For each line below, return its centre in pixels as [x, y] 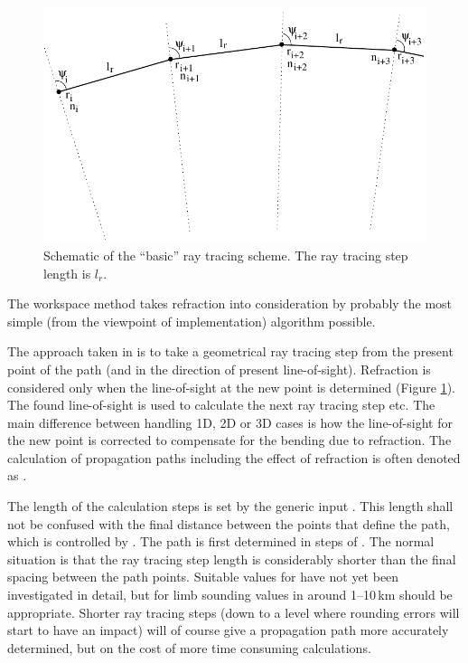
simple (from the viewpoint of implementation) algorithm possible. [192, 321]
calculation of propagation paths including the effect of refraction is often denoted [234, 457]
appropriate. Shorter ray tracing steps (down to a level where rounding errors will [234, 612]
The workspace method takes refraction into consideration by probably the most [230, 303]
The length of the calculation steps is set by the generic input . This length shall [230, 506]
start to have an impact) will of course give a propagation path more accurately [228, 630]
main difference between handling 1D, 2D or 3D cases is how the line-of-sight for [230, 422]
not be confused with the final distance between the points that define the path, [229, 523]
